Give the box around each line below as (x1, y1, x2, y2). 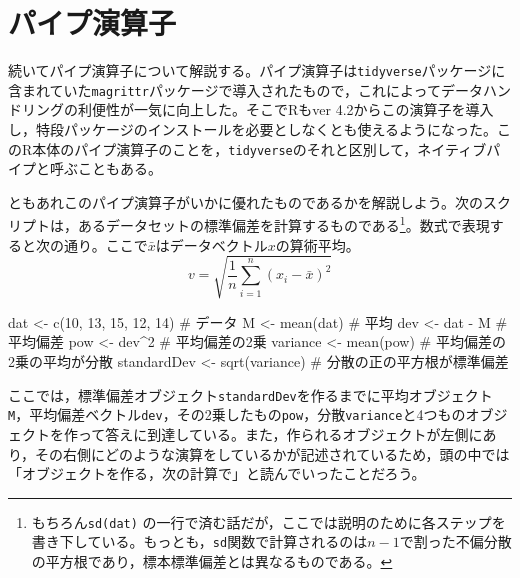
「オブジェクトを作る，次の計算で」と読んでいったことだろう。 (8, 463, 426, 484)
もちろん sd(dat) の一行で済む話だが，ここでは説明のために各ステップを (31, 511, 506, 532)
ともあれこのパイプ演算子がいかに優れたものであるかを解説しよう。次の (8, 191, 484, 212)
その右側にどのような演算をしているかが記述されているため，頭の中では (35, 443, 510, 464)
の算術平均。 (275, 234, 360, 255)
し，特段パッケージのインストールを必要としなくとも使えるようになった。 (8, 119, 498, 140)
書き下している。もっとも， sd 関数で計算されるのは (31, 531, 368, 552)
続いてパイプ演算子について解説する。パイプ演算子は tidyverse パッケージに (8, 60, 506, 81)
